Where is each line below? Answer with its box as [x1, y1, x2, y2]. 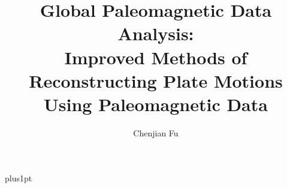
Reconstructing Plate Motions [29, 68, 283, 92]
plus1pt [5, 172, 32, 184]
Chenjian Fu [133, 126, 179, 139]
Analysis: [117, 21, 194, 46]
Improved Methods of [64, 44, 247, 69]
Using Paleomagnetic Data [44, 91, 268, 116]
